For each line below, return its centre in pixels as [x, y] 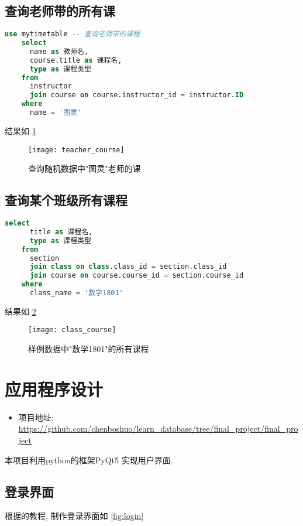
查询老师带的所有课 [60, 11]
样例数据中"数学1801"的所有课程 [89, 349]
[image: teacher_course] [76, 150]
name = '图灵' [56, 113]
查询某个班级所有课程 [66, 200]
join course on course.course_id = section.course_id [137, 276]
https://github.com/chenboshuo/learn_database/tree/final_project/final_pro [158, 428]
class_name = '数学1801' [76, 293]
